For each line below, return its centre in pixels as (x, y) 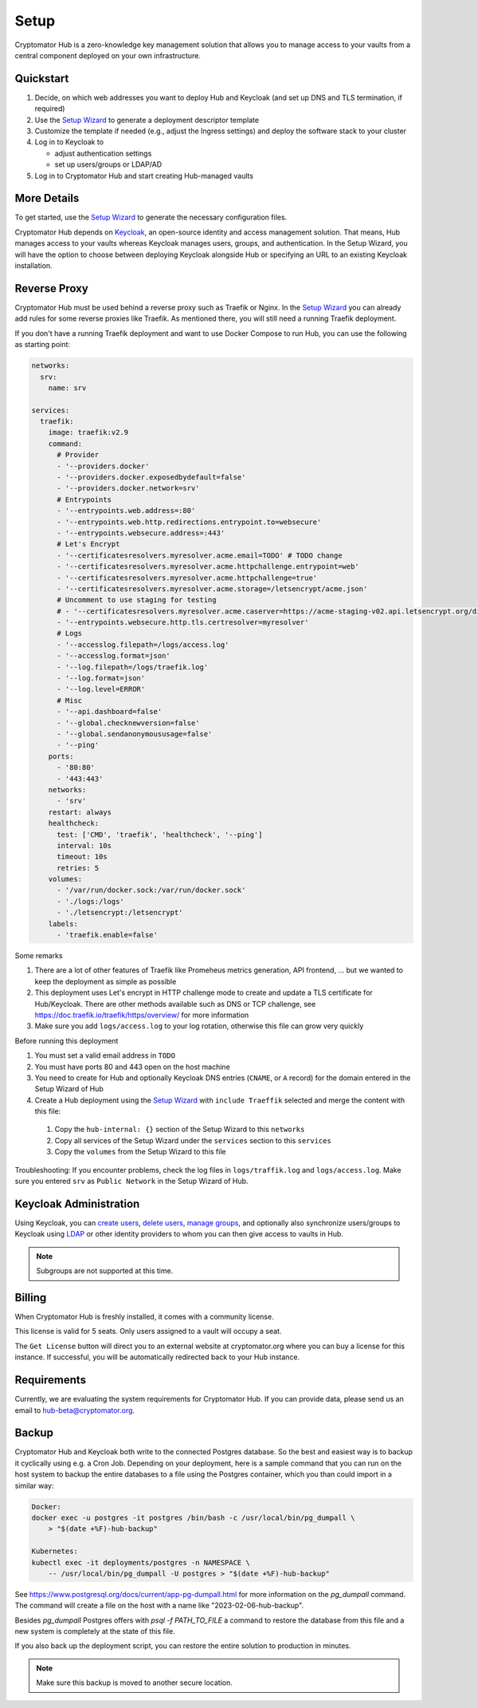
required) (50, 108)
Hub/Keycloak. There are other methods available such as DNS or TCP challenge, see (175, 1004)
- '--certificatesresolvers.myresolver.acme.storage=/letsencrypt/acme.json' (212, 589)
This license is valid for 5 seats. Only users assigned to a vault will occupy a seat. (148, 1331)
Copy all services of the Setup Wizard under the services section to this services (193, 1140)
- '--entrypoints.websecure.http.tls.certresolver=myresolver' (183, 623)
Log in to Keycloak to (69, 142)
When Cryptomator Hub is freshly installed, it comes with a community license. (144, 1317)
